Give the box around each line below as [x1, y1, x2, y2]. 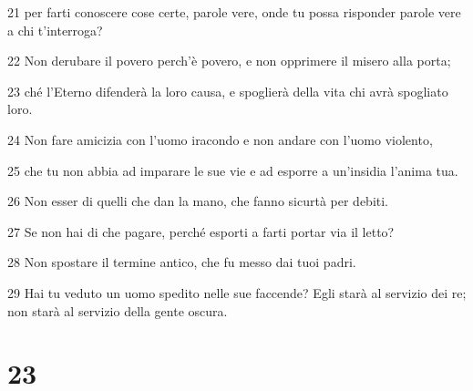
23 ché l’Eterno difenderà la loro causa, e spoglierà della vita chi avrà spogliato [7, 81, 448, 100]
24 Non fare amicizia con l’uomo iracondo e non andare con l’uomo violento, [7, 129, 433, 149]
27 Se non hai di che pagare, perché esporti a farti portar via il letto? [7, 221, 395, 241]
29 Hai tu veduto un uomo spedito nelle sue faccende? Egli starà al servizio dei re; [7, 283, 467, 302]
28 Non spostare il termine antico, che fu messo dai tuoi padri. [7, 252, 356, 272]
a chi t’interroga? [7, 20, 103, 39]
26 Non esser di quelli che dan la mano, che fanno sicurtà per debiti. [7, 191, 389, 211]
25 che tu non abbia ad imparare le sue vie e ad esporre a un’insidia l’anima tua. [7, 160, 458, 180]
